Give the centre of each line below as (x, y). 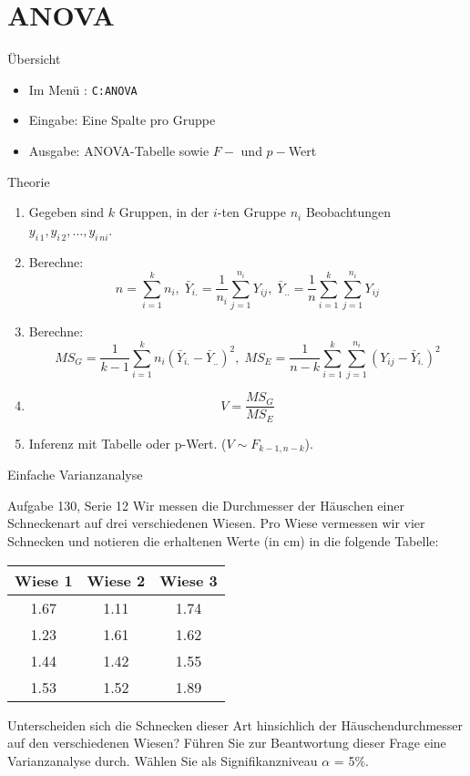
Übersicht (34, 59)
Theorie (29, 181)
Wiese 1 (44, 580)
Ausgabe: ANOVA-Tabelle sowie (119, 150)
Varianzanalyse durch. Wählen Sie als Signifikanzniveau (163, 760)
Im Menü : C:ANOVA (83, 89)
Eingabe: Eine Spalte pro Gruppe (122, 120)
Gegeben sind (66, 212)
